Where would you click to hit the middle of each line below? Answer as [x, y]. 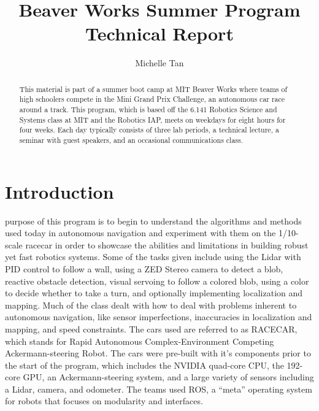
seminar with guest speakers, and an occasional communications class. [131, 140]
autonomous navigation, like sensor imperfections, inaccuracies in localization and [159, 317]
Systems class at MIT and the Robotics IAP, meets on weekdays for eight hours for [152, 119]
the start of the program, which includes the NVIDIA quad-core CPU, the [144, 365]
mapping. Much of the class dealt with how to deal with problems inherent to [151, 305]
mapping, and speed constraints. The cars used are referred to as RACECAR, [151, 328]
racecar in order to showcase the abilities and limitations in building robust [167, 244]
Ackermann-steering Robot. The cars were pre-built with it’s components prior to [158, 353]
